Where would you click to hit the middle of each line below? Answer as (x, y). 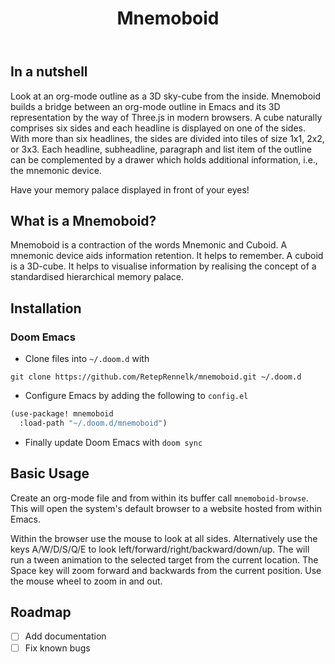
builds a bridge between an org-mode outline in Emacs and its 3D (145, 106)
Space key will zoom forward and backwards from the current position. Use (166, 570)
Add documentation (65, 636)
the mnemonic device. (56, 170)
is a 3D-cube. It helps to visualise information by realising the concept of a (163, 266)
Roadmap (41, 612)
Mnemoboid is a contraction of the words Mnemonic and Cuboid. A (149, 245)
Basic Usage (50, 473)
